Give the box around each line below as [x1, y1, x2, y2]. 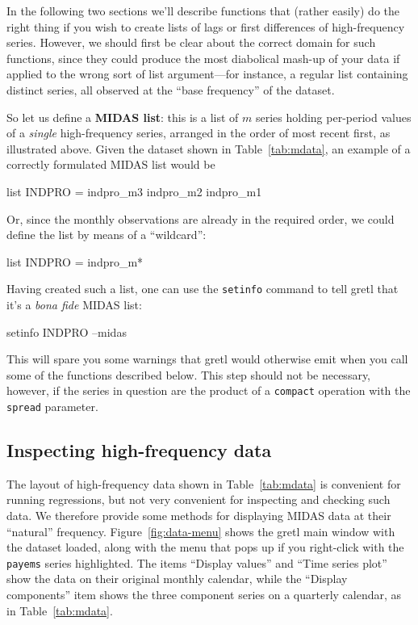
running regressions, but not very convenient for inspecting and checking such [6, 491, 391, 508]
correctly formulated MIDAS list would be [6, 156, 215, 173]
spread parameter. [6, 398, 98, 414]
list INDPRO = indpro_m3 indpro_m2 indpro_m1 [6, 182, 262, 199]
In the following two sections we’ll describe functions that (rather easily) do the [6, 2, 399, 19]
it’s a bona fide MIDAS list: [6, 296, 142, 312]
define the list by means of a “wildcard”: [6, 226, 207, 243]
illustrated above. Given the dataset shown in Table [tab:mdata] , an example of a [6, 140, 411, 157]
